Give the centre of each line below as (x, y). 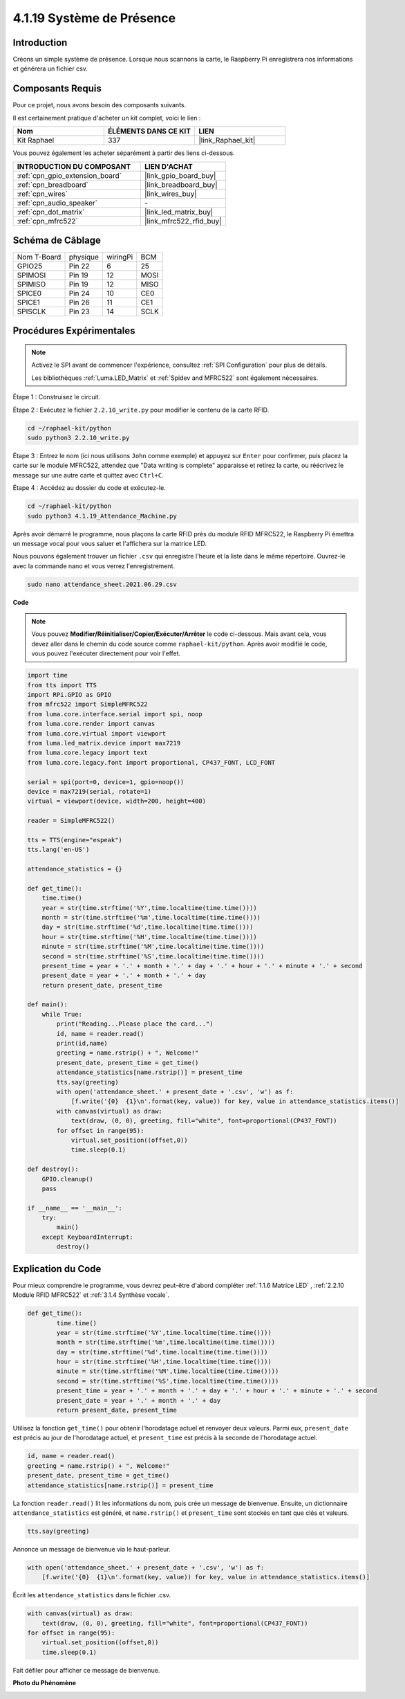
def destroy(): (53, 1169)
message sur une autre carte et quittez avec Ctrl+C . (88, 475)
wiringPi (120, 257)
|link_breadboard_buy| (181, 185)
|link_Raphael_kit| (227, 140)
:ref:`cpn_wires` (43, 194)
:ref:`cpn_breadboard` (53, 185)
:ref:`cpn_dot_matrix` (51, 212)
